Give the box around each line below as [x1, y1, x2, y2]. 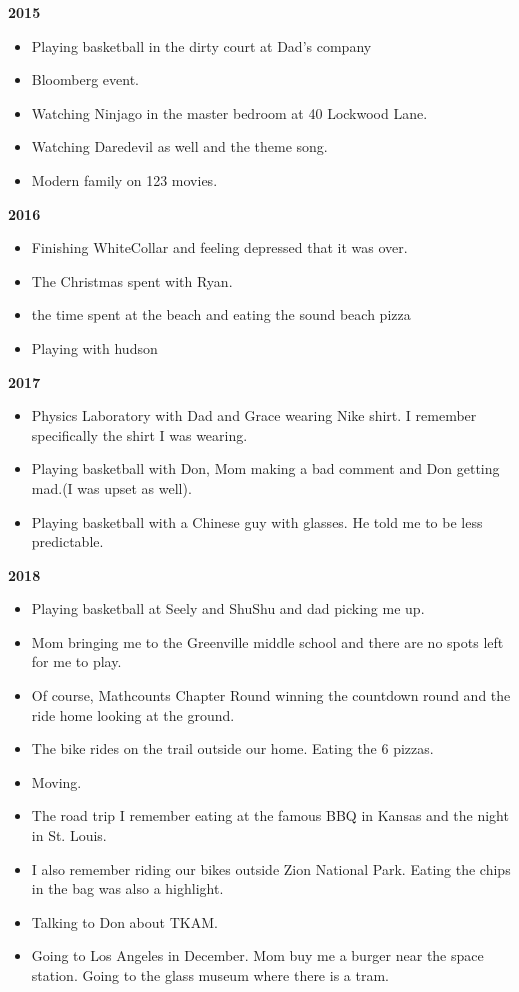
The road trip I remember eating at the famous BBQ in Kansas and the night [31, 805, 509, 826]
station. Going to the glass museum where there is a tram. [31, 965, 389, 985]
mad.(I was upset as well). [31, 477, 192, 498]
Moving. [31, 771, 82, 792]
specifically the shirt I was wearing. [31, 424, 248, 445]
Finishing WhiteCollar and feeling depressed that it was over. [31, 237, 408, 258]
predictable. [31, 531, 104, 552]
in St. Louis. [31, 825, 107, 846]
